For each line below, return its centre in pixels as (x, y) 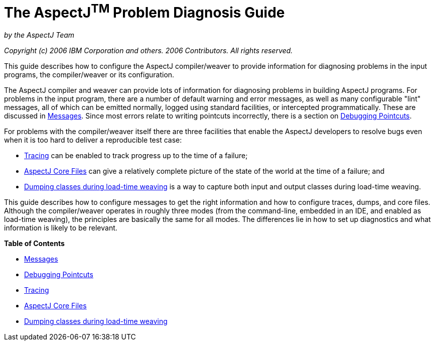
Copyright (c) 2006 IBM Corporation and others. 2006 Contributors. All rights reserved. (149, 51)
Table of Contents (34, 244)
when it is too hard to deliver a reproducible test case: (93, 140)
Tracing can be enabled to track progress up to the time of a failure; (136, 156)
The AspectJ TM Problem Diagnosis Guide (144, 11)
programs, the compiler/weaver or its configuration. (89, 75)
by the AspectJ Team (39, 35)
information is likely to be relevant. (61, 228)
